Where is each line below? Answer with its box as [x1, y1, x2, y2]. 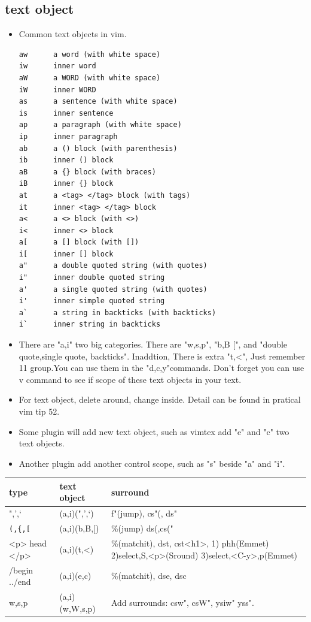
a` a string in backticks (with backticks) [19, 308, 217, 317]
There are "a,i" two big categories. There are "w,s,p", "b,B [19, 338, 230, 351]
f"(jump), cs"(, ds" [111, 507, 177, 520]
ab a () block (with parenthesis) [19, 144, 178, 153]
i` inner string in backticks [19, 320, 161, 329]
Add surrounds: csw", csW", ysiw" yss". [111, 596, 254, 608]
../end [9, 575, 31, 588]
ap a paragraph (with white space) [19, 120, 182, 129]
